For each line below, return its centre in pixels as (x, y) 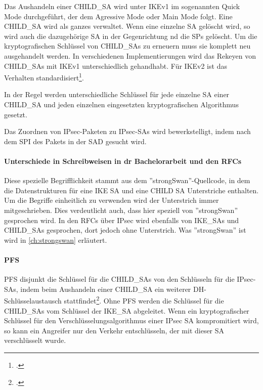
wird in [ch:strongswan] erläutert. (56, 240)
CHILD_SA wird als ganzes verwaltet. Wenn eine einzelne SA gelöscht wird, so (127, 26)
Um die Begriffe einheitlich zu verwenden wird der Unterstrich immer (112, 200)
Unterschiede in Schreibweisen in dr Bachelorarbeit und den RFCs (123, 161)
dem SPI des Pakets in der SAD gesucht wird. (75, 141)
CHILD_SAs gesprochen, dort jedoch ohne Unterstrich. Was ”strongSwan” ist (125, 230)
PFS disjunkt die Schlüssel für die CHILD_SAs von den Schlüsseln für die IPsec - (130, 279)
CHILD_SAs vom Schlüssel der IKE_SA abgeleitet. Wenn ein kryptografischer (127, 310)
